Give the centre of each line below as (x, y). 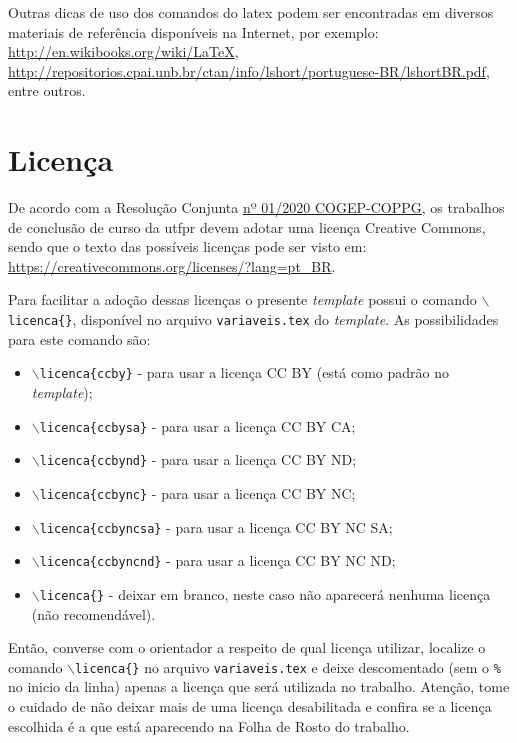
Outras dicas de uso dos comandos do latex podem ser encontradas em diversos (251, 12)
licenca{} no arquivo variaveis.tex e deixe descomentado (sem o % (288, 666)
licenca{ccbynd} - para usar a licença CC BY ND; (198, 459)
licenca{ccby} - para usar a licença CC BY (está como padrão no (244, 372)
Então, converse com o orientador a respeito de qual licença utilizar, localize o (247, 647)
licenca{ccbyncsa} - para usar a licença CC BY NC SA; (216, 526)
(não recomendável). (93, 613)
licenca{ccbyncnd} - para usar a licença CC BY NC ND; (217, 560)
